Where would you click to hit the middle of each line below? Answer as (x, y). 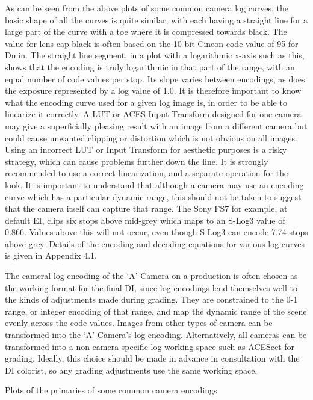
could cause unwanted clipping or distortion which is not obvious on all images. (151, 137)
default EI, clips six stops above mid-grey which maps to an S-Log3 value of (145, 220)
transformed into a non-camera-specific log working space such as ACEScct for (150, 346)
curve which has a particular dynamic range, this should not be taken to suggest (153, 196)
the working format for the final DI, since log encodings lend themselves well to (151, 287)
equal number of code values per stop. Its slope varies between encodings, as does (155, 78)
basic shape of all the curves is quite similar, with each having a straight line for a (156, 20)
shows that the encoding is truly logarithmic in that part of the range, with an (150, 66)
